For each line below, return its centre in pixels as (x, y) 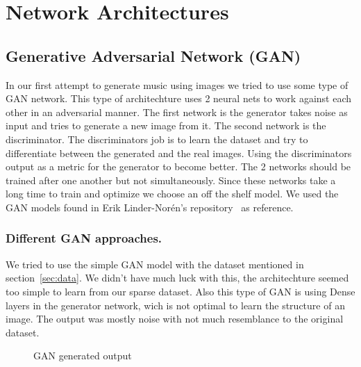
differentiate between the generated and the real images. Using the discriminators (179, 153)
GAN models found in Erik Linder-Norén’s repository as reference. (150, 207)
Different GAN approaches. (84, 238)
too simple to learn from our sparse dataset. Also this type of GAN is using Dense (180, 291)
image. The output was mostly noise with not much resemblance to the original (175, 319)
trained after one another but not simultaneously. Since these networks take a (171, 180)
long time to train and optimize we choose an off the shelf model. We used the (172, 194)
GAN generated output (83, 356)
